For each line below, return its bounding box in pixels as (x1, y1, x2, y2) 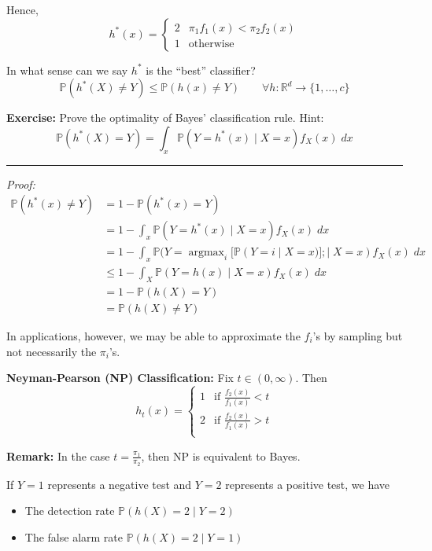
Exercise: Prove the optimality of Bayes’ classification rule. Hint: (6, 109, 324, 126)
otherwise (188, 38, 234, 50)
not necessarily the (6, 343, 97, 359)
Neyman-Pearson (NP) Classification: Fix (6, 369, 234, 386)
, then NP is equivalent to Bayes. (141, 447, 301, 464)
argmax (188, 247, 225, 259)
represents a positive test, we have (225, 476, 390, 492)
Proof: (6, 175, 35, 192)
